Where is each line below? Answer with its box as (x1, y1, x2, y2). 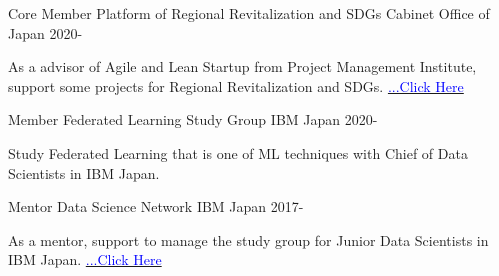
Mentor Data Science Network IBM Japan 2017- (8, 196, 304, 217)
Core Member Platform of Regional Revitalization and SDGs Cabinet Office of (8, 3, 490, 23)
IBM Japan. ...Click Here (8, 249, 162, 270)
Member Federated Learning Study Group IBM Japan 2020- (8, 109, 378, 130)
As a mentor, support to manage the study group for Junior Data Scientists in (8, 229, 489, 250)
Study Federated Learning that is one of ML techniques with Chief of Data (8, 142, 468, 163)
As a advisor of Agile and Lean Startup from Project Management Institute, (8, 56, 477, 77)
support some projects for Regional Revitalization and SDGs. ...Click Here (8, 75, 464, 96)
